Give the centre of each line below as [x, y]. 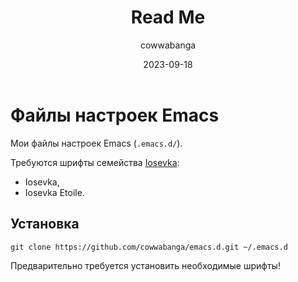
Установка [45, 224]
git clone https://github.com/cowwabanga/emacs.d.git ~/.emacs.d [149, 247]
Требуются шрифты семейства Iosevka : [95, 162]
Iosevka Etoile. [54, 192]
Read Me [168, 17]
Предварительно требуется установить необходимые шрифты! [145, 265]
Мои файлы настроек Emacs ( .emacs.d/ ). [96, 143]
